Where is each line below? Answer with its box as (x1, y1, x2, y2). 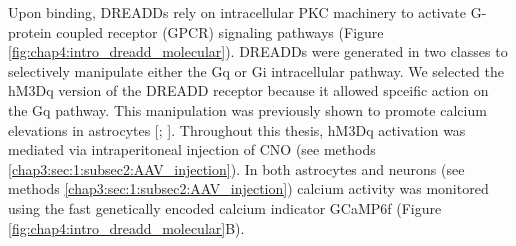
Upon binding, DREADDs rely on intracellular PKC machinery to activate (8, 2, 466, 22)
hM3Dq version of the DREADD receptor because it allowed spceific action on (8, 80, 489, 101)
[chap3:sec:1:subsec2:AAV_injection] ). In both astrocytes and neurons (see (8, 158, 465, 179)
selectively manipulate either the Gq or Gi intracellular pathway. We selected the (8, 60, 504, 81)
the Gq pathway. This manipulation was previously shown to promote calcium (8, 99, 487, 120)
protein (8, 21, 52, 42)
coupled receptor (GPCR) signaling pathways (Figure (56, 21, 384, 42)
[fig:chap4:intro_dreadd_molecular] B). (8, 217, 245, 238)
